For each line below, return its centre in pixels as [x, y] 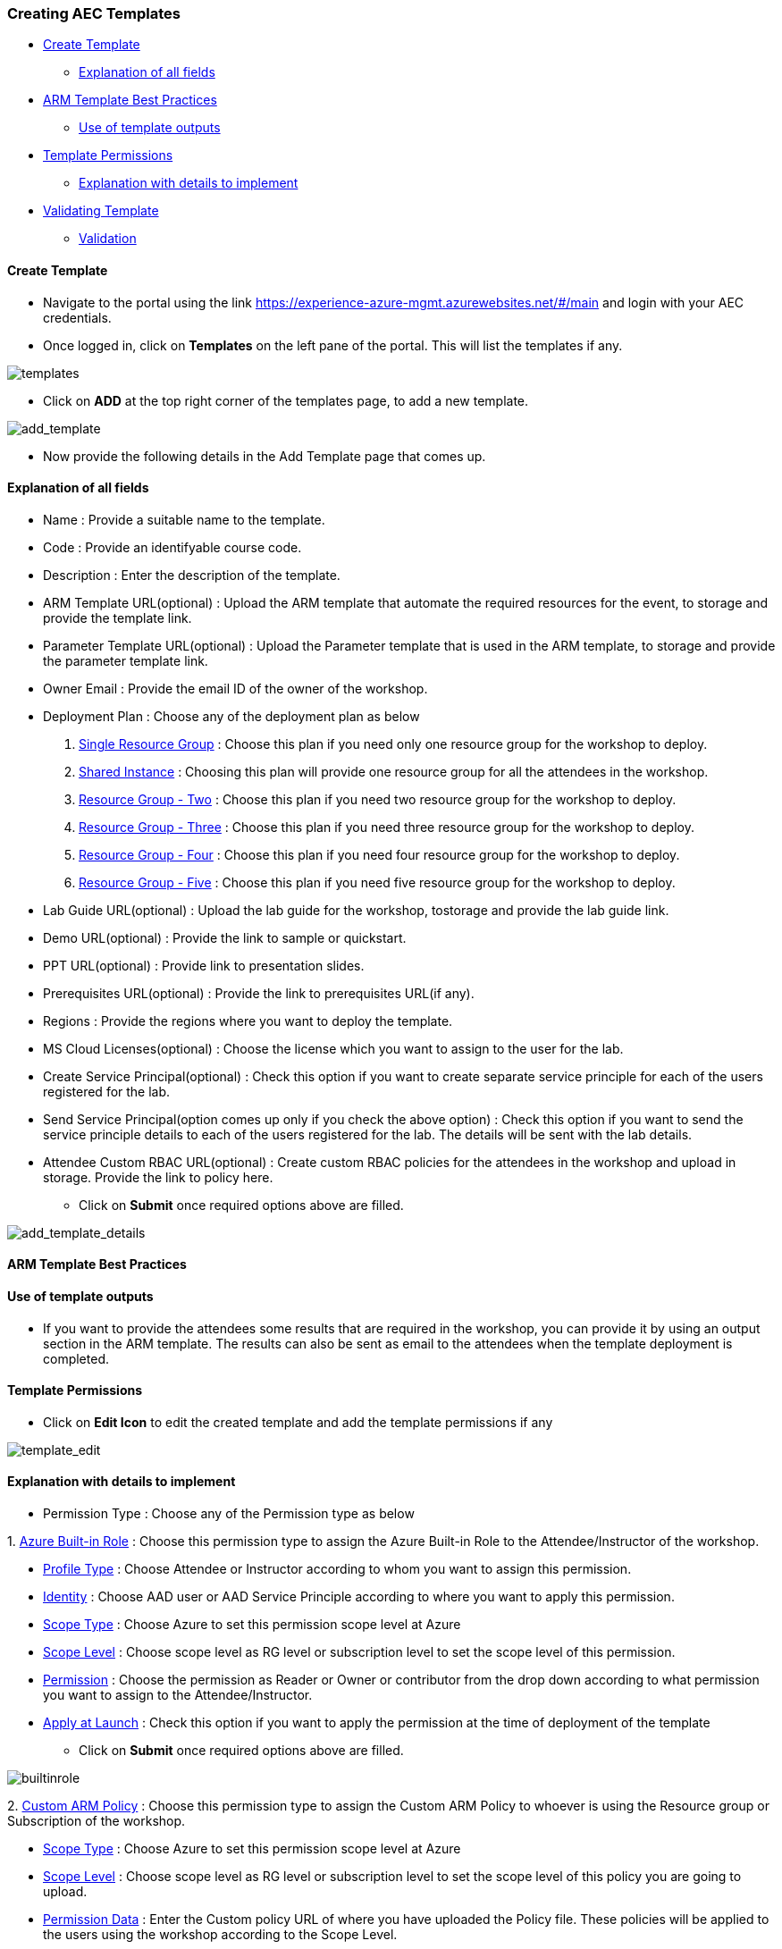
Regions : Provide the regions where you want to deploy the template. [248, 1021]
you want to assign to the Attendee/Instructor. [178, 1695]
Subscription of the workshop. [97, 1821]
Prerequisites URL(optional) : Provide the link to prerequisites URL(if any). [259, 993]
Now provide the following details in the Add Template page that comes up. [265, 456]
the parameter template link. [126, 660]
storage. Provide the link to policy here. [158, 1177]
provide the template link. [118, 617]
